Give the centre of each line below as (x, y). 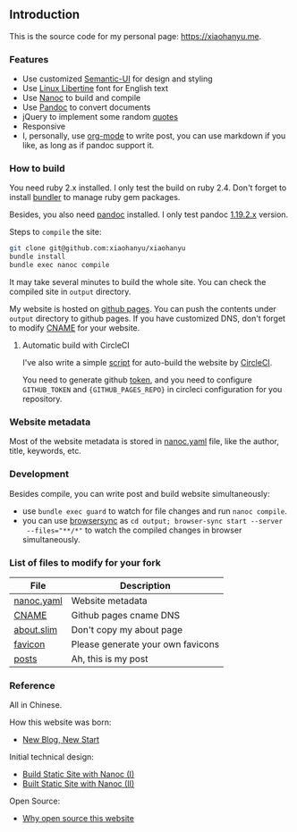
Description (145, 585)
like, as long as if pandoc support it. (88, 146)
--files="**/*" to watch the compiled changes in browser (134, 530)
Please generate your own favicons (145, 644)
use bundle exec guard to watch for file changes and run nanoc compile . (155, 511)
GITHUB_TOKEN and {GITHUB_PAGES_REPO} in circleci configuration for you (152, 390)
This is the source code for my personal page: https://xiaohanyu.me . (136, 36)
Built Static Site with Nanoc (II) (78, 784)
